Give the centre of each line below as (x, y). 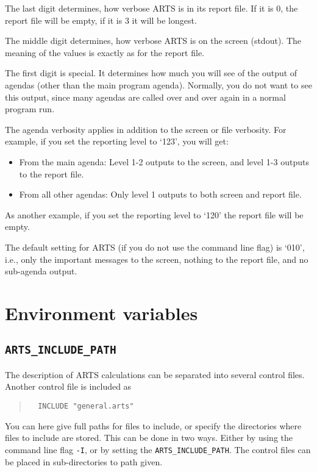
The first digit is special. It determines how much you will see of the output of (151, 73)
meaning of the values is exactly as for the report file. (105, 52)
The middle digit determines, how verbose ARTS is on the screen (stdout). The (153, 41)
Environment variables (102, 313)
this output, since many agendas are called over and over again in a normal (145, 97)
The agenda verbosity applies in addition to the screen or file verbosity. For (146, 129)
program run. (30, 109)
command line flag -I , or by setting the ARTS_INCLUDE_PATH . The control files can (158, 449)
